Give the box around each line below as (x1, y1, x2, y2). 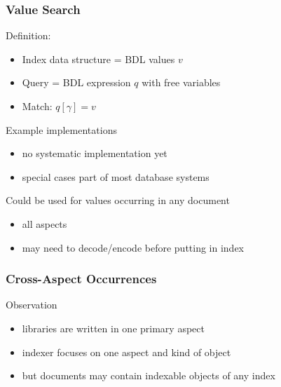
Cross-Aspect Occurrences (6, 270, 157, 287)
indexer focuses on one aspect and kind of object (22, 344, 231, 359)
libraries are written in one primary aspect (22, 320, 205, 335)
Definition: (6, 28, 51, 43)
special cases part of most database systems (22, 169, 210, 184)
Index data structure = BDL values (22, 51, 175, 66)
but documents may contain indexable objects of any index (22, 368, 275, 383)
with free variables (142, 75, 221, 90)
